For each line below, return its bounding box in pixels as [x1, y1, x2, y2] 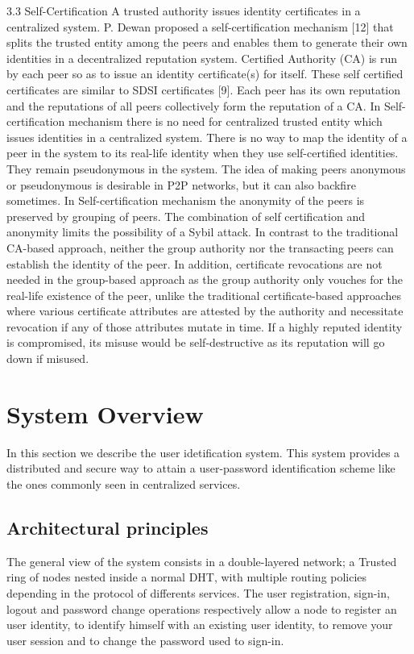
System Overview [6, 397, 204, 430]
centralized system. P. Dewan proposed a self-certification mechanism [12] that [6, 18, 394, 35]
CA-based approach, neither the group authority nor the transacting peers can [6, 239, 394, 256]
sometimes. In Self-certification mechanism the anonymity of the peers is [6, 192, 365, 209]
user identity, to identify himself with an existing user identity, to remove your [6, 616, 393, 633]
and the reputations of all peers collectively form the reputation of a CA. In [6, 97, 381, 114]
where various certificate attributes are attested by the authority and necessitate [6, 302, 404, 319]
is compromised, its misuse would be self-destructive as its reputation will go [6, 334, 385, 351]
